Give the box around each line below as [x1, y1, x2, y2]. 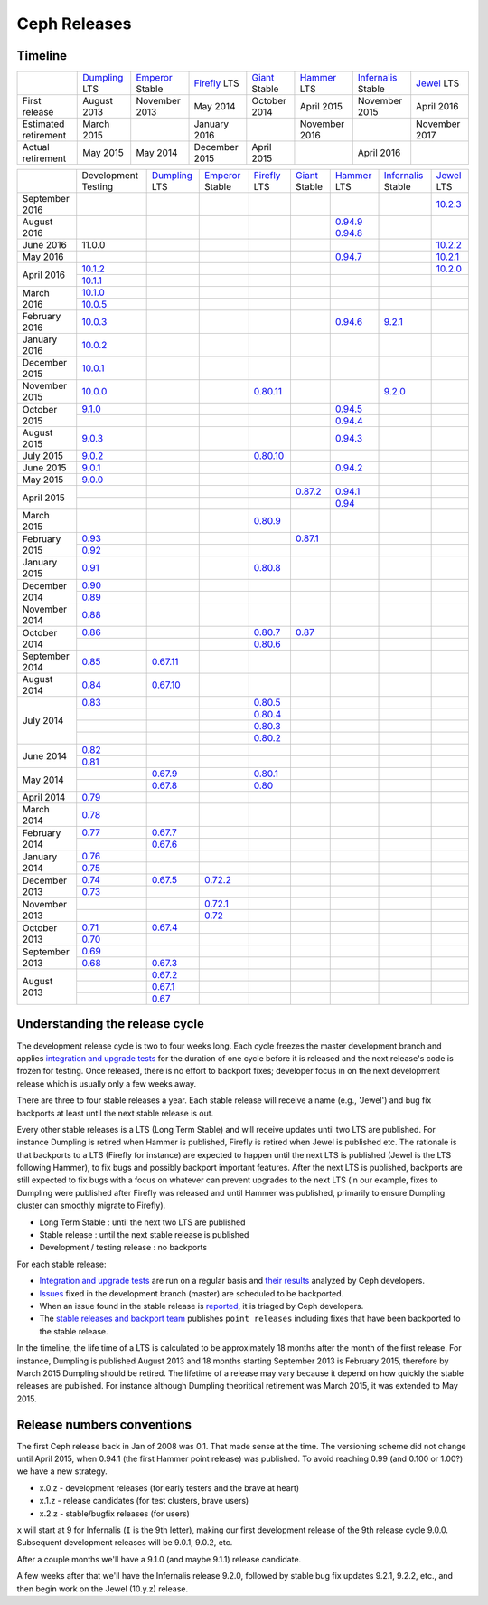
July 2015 [22, 450, 63, 462]
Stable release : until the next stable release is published [39, 1230, 249, 1240]
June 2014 [22, 749, 68, 762]
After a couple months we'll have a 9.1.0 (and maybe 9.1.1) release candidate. [16, 1553, 302, 1564]
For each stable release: [16, 1258, 107, 1269]
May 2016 [22, 251, 64, 263]
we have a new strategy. [16, 1466, 108, 1477]
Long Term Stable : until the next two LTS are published [39, 1217, 246, 1228]
